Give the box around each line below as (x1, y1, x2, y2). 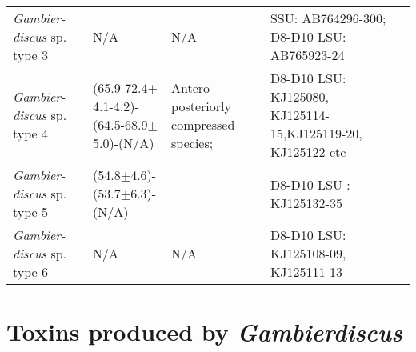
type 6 (13, 262, 49, 281)
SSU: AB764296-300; (270, 9, 386, 27)
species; (171, 133, 214, 152)
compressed (171, 114, 235, 134)
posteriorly (171, 96, 231, 115)
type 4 (13, 124, 49, 142)
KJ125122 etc (270, 142, 346, 161)
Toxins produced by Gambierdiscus (6, 315, 402, 349)
